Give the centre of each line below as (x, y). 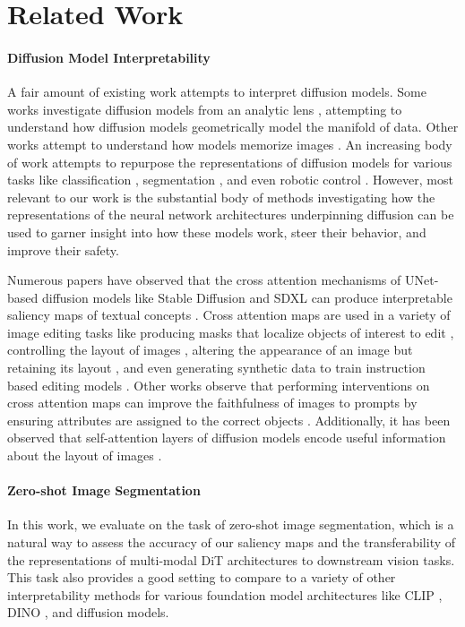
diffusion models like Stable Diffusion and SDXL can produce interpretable (247, 297)
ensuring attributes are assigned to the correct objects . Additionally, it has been (229, 420)
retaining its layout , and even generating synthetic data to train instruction (216, 368)
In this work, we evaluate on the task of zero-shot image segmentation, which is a (231, 524)
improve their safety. (63, 249)
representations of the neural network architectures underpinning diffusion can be (231, 215)
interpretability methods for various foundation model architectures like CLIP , (225, 594)
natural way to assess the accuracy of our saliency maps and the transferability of (232, 542)
